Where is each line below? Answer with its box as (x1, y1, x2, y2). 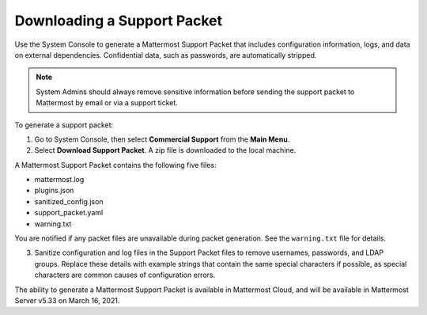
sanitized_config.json (34, 196, 104, 206)
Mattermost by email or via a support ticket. (36, 98, 178, 108)
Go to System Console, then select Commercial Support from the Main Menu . (34, 135, 290, 144)
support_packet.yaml (34, 208, 104, 218)
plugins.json (34, 186, 74, 195)
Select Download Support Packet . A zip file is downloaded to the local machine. (34, 146, 297, 155)
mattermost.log (34, 175, 85, 184)
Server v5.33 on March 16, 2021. (14, 295, 120, 305)
